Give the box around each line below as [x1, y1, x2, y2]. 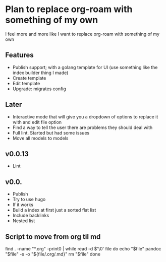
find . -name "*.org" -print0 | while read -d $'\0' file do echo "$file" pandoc [5, 246, 161, 251]
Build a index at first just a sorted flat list [12, 207, 96, 213]
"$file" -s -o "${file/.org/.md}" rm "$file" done [5, 251, 101, 257]
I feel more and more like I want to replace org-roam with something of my [5, 31, 160, 37]
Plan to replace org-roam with [5, 4, 133, 15]
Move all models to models [12, 135, 69, 141]
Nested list [12, 218, 35, 224]
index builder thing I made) [12, 70, 69, 76]
